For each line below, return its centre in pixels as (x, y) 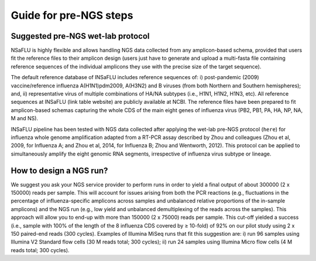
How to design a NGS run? (59, 170)
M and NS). (24, 118)
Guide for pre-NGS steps (72, 15)
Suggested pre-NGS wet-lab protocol (80, 36)
